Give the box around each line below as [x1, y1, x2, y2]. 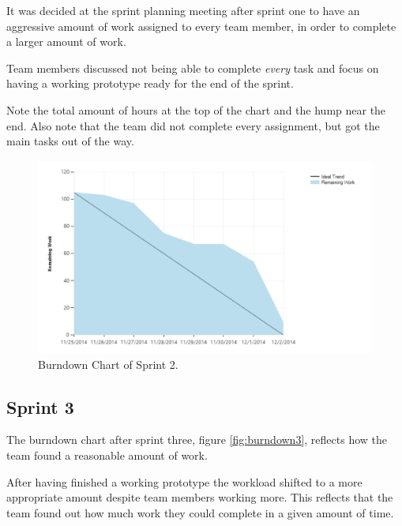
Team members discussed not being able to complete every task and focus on [6, 59, 379, 76]
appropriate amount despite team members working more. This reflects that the [6, 489, 393, 505]
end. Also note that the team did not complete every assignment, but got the [6, 117, 380, 133]
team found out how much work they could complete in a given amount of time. [6, 504, 394, 520]
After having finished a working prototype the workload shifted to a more [6, 473, 363, 490]
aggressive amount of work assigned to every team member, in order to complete [6, 17, 396, 34]
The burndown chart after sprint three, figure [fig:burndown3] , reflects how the [6, 431, 387, 448]
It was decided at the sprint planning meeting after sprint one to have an [6, 2, 360, 18]
